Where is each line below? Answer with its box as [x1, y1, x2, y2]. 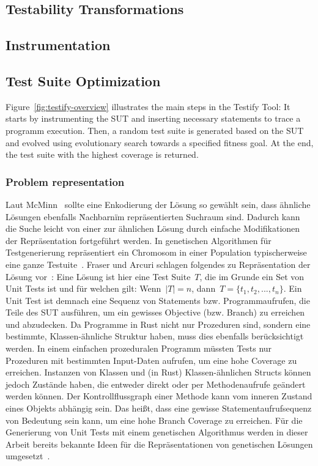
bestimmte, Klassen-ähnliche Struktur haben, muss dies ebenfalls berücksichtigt [6, 330, 304, 342]
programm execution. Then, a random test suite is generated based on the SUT [6, 124, 304, 136]
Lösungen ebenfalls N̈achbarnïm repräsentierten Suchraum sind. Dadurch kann [6, 210, 300, 223]
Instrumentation [6, 35, 111, 54]
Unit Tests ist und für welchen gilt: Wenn [6, 282, 161, 295]
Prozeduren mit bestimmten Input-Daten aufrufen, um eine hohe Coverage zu [6, 353, 297, 366]
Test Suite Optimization [6, 71, 161, 90]
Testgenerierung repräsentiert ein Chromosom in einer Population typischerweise [6, 246, 307, 259]
